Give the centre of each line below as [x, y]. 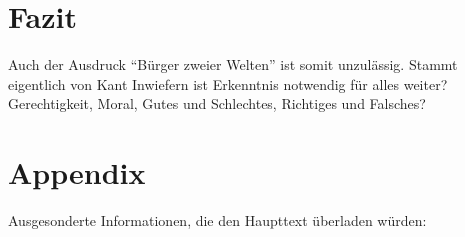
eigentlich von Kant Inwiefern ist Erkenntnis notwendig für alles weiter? [228, 83]
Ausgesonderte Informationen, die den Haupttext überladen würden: [217, 220]
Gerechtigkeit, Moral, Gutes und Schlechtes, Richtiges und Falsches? [217, 103]
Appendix [77, 172]
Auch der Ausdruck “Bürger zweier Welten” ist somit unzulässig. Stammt [233, 64]
